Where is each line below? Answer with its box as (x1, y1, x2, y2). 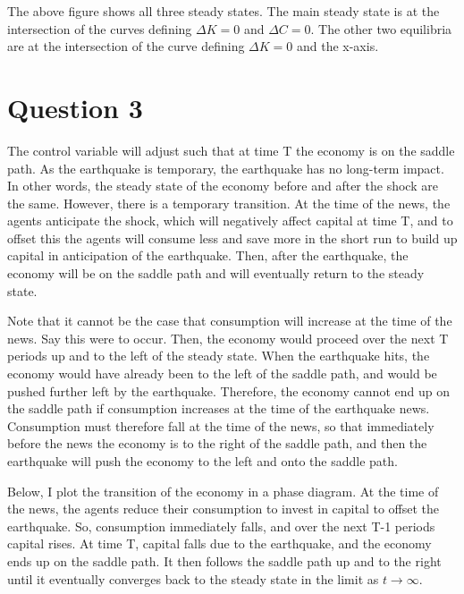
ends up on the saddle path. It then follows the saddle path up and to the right (7, 551, 442, 570)
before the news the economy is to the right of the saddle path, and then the (7, 434, 427, 453)
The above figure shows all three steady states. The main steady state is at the (7, 2, 440, 20)
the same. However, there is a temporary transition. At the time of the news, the (7, 193, 451, 212)
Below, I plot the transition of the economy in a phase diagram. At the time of (7, 481, 439, 500)
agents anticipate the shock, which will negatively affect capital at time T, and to (7, 211, 453, 230)
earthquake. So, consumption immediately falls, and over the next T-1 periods (7, 516, 435, 535)
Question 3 (7, 89, 143, 125)
